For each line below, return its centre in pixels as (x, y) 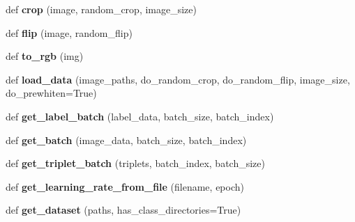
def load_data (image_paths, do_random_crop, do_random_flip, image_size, (178, 79)
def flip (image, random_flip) (69, 32)
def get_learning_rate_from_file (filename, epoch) (125, 186)
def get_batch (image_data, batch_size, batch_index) (126, 140)
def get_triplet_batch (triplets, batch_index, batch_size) (135, 163)
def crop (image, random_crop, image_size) (101, 9)
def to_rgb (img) (45, 56)
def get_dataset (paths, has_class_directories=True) (123, 210)
